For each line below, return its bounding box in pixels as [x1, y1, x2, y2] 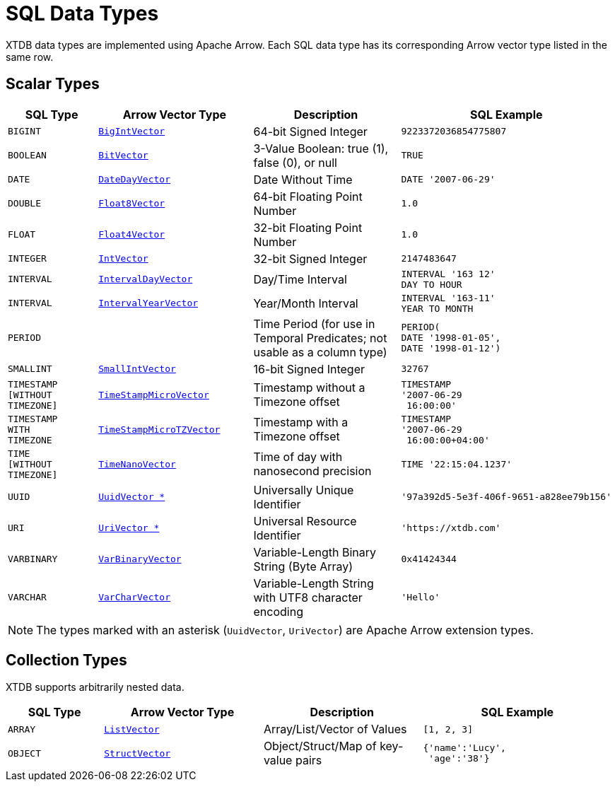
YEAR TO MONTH [401, 303, 474, 314]
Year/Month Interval [253, 296, 358, 310]
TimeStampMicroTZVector [98, 424, 221, 435]
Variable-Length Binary [253, 544, 376, 559]
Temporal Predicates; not [253, 330, 387, 345]
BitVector [98, 150, 148, 161]
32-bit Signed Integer [253, 251, 368, 266]
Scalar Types [6, 75, 100, 93]
